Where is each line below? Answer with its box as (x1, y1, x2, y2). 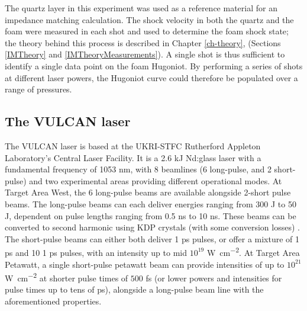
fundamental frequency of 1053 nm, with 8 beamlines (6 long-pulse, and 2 (5, 163, 272, 175)
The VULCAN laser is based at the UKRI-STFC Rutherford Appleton (5, 139, 261, 152)
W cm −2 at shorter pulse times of (5, 270, 128, 284)
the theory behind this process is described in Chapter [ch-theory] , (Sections (5, 36, 281, 49)
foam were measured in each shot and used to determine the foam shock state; (5, 25, 289, 37)
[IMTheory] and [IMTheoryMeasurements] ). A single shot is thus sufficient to (5, 48, 285, 60)
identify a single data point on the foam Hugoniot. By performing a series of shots (5, 59, 303, 72)
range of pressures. (5, 83, 72, 95)
